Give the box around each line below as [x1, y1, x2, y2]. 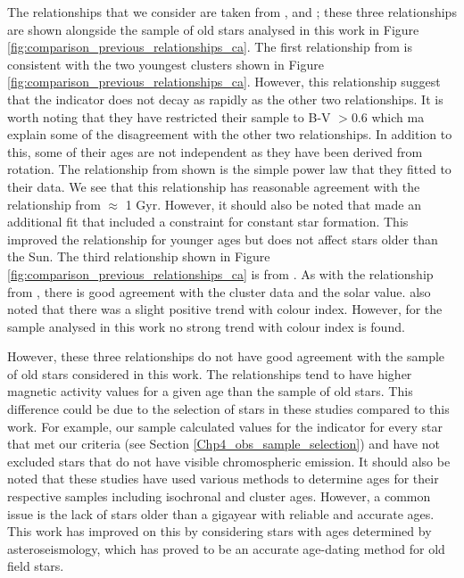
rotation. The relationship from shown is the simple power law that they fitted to [7, 160, 452, 178]
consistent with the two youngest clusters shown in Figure [7, 54, 324, 73]
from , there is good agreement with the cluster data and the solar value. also [7, 282, 431, 301]
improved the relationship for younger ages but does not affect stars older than [7, 229, 438, 248]
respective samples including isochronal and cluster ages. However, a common [7, 487, 431, 506]
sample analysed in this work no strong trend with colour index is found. [7, 317, 405, 335]
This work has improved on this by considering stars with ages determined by [7, 522, 432, 541]
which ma [371, 107, 425, 126]
